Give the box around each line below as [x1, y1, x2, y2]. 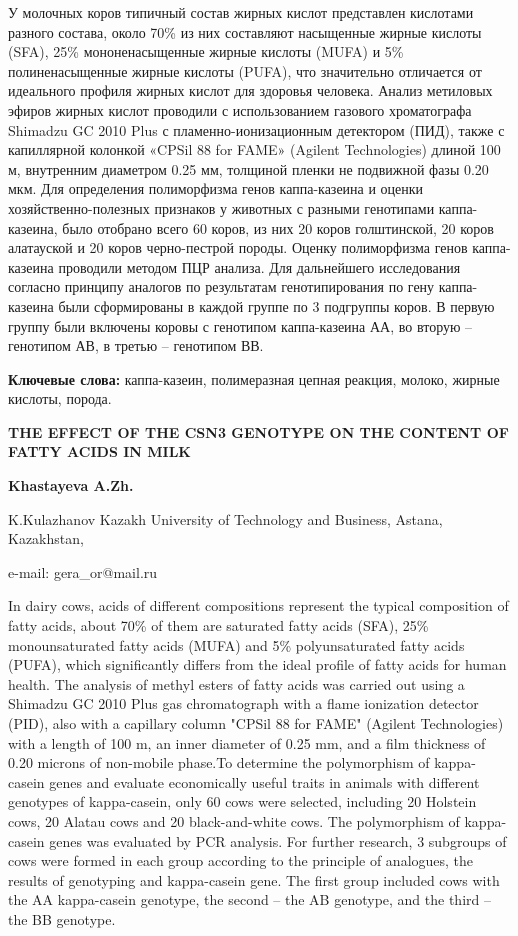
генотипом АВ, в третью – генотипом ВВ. [8, 335, 264, 356]
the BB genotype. [8, 908, 116, 929]
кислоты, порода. [8, 388, 112, 409]
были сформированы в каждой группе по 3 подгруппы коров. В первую [58, 295, 495, 316]
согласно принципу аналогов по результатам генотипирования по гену [8, 276, 435, 297]
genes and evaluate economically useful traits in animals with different [49, 771, 480, 792]
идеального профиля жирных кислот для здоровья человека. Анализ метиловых [8, 80, 493, 101]
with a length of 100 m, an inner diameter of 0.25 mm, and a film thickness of [8, 732, 486, 753]
